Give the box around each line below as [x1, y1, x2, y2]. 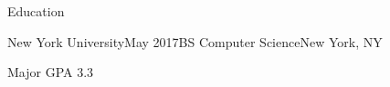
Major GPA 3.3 [7, 63, 94, 82]
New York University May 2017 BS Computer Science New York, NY [7, 32, 383, 51]
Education [7, 2, 65, 20]
